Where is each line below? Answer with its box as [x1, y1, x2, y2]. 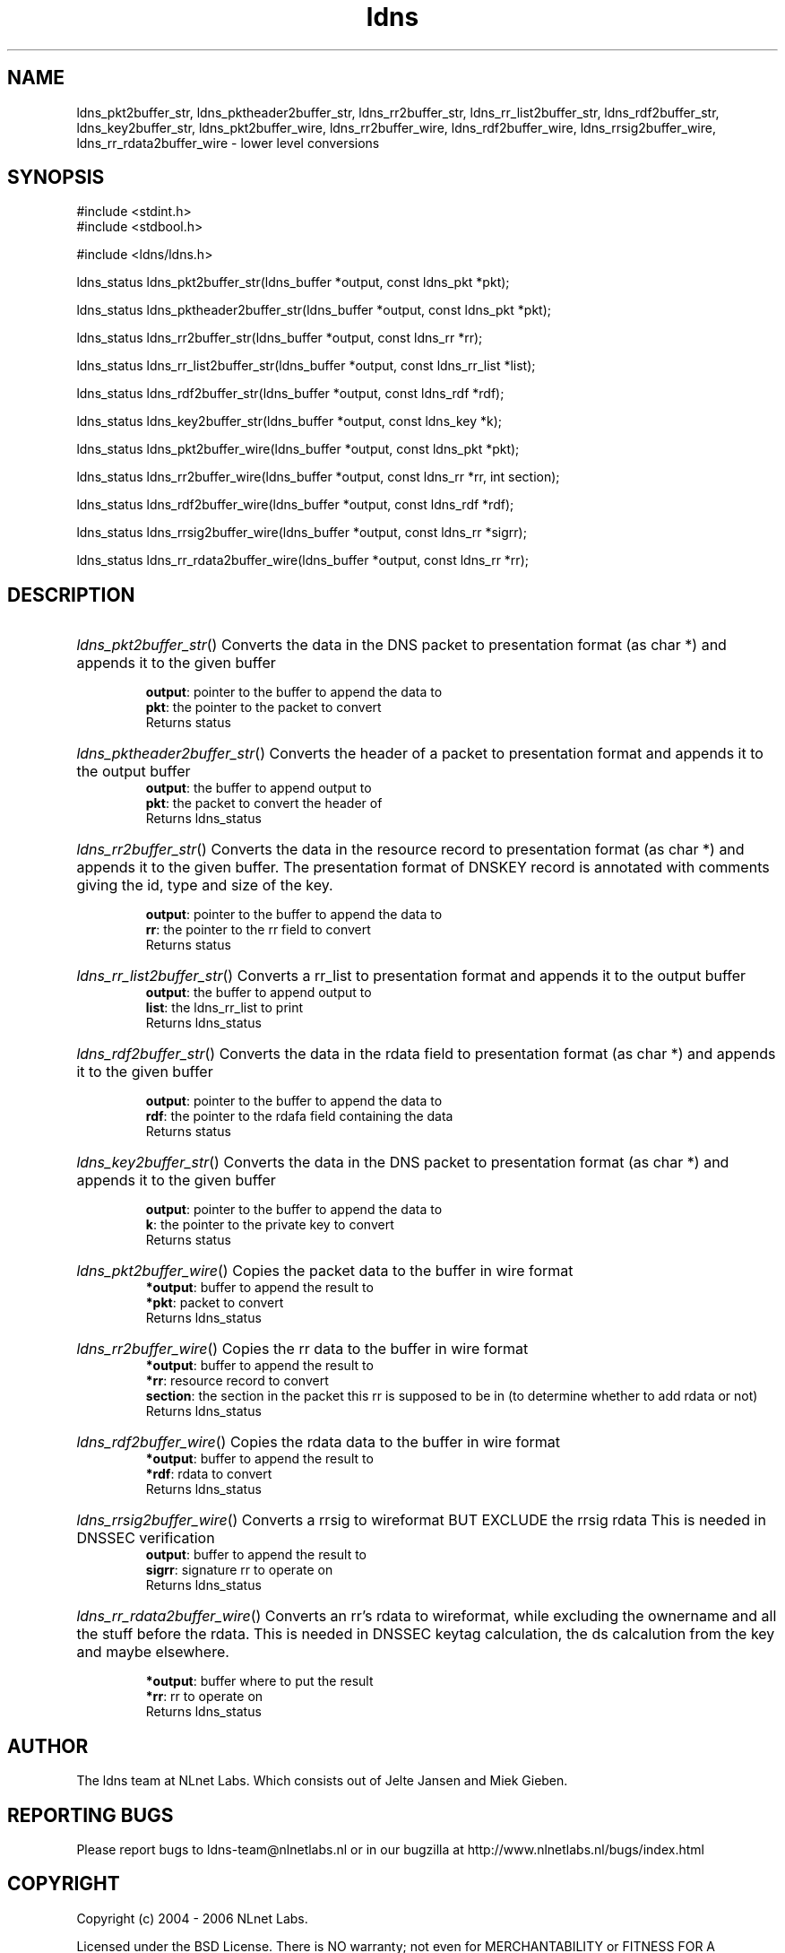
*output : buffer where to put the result [145, 1673, 374, 1689]
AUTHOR [7, 1734, 89, 1758]
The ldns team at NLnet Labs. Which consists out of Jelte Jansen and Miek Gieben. [76, 1773, 568, 1789]
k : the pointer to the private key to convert [145, 1217, 394, 1233]
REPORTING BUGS [7, 1803, 174, 1827]
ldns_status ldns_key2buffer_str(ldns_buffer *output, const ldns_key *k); [76, 413, 502, 430]
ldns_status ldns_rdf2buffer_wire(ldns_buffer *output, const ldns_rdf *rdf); [76, 497, 514, 513]
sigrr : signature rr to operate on [145, 1562, 333, 1578]
